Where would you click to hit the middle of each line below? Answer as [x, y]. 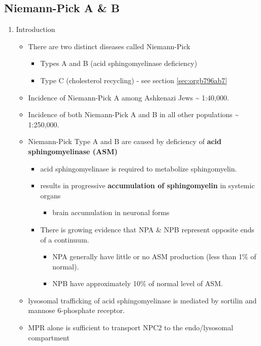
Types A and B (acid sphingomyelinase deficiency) [119, 63]
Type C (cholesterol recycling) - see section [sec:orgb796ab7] [134, 80]
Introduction [36, 29]
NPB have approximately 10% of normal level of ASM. [138, 283]
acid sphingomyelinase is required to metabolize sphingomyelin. [139, 168]
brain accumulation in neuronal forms [111, 212]
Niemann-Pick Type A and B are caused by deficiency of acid [125, 141]
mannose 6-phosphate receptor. [76, 310]
